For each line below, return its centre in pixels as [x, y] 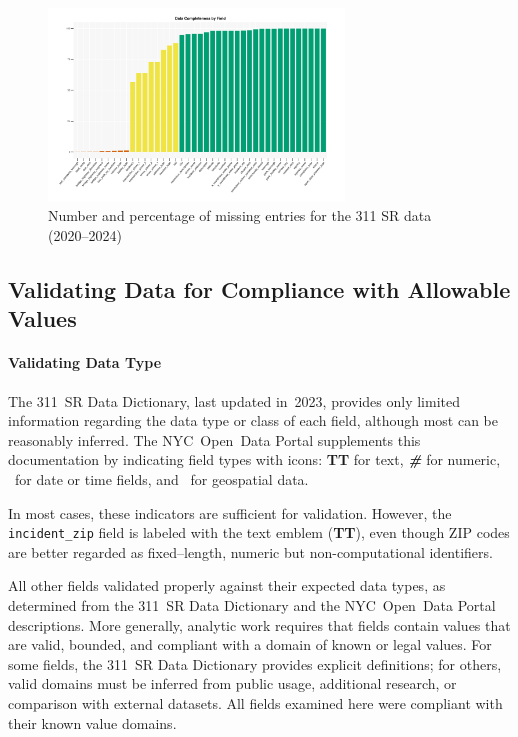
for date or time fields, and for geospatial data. [161, 479]
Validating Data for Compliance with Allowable [259, 289]
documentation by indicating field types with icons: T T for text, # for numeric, [254, 459]
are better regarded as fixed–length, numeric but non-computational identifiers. [250, 551]
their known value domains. [92, 722]
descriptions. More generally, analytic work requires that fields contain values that [259, 624]
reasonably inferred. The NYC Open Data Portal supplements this [214, 439]
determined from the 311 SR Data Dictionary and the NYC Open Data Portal [252, 605]
